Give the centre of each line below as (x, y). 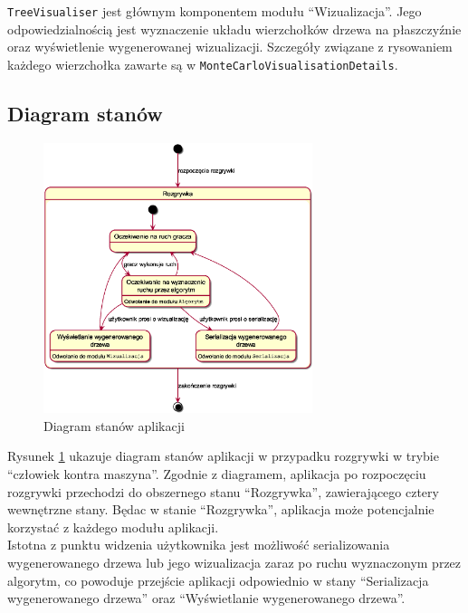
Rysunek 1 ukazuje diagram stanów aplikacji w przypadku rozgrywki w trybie (223, 456)
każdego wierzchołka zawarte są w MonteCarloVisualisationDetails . (203, 64)
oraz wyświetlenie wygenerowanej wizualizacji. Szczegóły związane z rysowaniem (230, 47)
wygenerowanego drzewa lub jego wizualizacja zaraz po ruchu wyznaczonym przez (234, 562)
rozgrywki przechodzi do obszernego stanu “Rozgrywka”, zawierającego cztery (223, 491)
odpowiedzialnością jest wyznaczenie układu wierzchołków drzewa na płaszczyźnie (234, 29)
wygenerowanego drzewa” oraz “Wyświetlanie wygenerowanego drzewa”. (206, 598)
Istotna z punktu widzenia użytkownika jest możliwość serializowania (199, 545)
